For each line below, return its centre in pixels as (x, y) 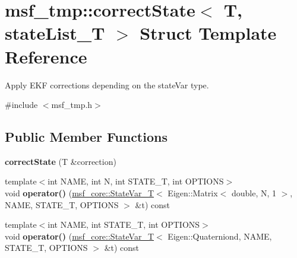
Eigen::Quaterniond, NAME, (220, 236)
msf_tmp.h (72, 105)
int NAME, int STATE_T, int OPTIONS (124, 224)
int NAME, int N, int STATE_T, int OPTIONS (136, 181)
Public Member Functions (86, 137)
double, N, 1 (254, 193)
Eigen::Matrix (193, 193)
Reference (46, 56)
